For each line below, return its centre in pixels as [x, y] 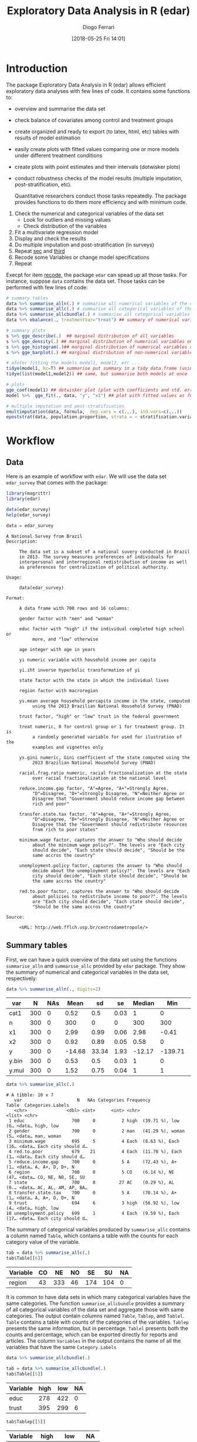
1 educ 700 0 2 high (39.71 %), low [94, 1121]
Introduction [37, 68]
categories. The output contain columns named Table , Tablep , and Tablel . [95, 1316]
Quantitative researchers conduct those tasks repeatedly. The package [100, 196]
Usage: [14, 578]
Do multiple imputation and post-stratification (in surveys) [84, 245]
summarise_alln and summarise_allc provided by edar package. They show [96, 966]
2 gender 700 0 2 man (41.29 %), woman [96, 1131]
